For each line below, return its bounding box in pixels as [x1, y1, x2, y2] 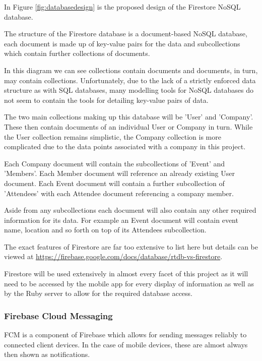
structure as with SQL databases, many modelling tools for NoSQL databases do [4, 85, 253, 95]
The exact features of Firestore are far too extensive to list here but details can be [4, 241, 258, 252]
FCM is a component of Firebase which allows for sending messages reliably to [4, 329, 247, 340]
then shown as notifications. [4, 349, 90, 359]
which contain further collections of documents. [4, 48, 150, 58]
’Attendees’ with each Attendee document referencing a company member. [4, 188, 234, 198]
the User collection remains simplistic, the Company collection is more [4, 131, 221, 142]
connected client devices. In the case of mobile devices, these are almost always [4, 339, 248, 349]
